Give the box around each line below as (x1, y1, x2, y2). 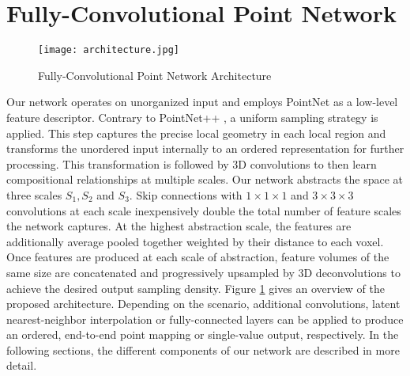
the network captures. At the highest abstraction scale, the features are (6, 218, 352, 234)
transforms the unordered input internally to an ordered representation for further (6, 140, 404, 157)
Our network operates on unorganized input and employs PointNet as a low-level (6, 93, 398, 110)
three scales (6, 186, 62, 203)
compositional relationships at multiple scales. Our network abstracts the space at (6, 171, 404, 188)
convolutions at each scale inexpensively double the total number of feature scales (6, 202, 401, 218)
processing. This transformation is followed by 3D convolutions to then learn (6, 155, 377, 172)
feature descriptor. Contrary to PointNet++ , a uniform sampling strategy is (6, 108, 378, 125)
